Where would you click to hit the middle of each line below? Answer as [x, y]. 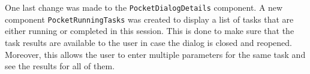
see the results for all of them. [60, 66]
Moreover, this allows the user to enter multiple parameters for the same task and [155, 54]
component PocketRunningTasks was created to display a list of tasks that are [149, 19]
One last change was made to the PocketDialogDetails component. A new [144, 7]
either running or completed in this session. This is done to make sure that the [150, 31]
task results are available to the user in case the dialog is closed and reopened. [148, 42]
